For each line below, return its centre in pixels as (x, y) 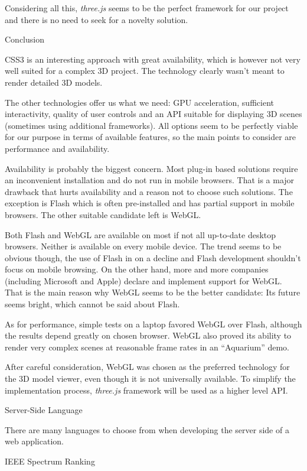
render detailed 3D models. (54, 82)
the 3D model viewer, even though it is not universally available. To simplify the (150, 379)
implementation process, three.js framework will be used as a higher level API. (146, 390)
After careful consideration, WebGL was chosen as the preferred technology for (147, 367)
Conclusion (25, 39)
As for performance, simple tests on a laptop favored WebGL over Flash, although (153, 324)
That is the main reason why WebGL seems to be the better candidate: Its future (153, 292)
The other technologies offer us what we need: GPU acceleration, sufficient (139, 102)
